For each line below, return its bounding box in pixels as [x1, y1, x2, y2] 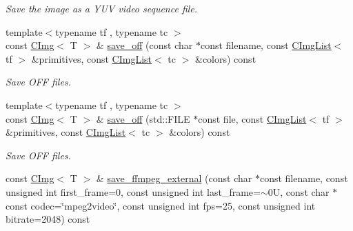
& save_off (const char [96, 38, 193, 52]
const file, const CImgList [198, 111, 307, 125]
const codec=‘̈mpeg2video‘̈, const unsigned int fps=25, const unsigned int [6, 198, 316, 212]
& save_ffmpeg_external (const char [96, 171, 252, 185]
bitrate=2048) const [6, 212, 90, 226]
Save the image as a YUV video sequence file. [6, 1, 198, 15]
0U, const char [268, 184, 330, 199]
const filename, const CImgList [200, 38, 332, 52]
